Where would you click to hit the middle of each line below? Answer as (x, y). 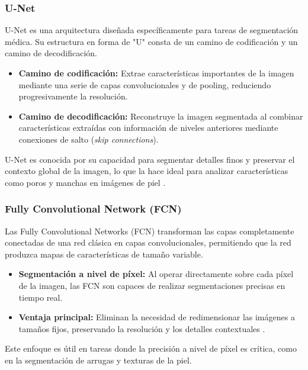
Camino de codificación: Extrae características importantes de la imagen (156, 73)
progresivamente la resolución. (73, 96)
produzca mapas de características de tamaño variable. (104, 254)
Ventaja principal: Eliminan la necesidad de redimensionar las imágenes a (157, 317)
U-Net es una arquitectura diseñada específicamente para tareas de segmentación (152, 30)
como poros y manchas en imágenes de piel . (85, 182)
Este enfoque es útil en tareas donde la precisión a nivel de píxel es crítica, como (151, 348)
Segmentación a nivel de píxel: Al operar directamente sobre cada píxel (156, 274)
